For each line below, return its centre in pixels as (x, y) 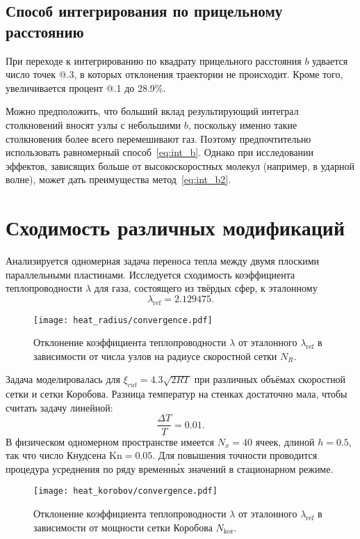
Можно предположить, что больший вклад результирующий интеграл (152, 111)
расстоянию (45, 31)
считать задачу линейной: (59, 407)
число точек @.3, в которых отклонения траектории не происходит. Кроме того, (174, 74)
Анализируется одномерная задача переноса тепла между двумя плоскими (163, 261)
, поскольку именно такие (243, 124)
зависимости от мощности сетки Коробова (123, 527)
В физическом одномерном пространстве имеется (110, 441)
